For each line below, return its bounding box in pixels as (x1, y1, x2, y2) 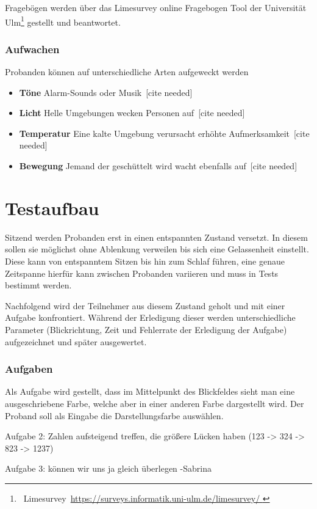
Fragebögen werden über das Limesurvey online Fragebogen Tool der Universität (5, 1, 307, 13)
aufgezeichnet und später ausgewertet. (5, 335, 147, 348)
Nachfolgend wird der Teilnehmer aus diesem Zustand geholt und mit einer (5, 299, 285, 312)
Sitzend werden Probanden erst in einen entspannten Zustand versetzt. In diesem (5, 230, 308, 243)
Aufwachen (5, 41, 60, 56)
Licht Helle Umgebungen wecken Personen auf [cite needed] (19, 106, 245, 119)
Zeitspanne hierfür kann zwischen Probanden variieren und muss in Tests (5, 266, 279, 279)
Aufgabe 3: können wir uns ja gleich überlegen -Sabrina (5, 462, 212, 475)
